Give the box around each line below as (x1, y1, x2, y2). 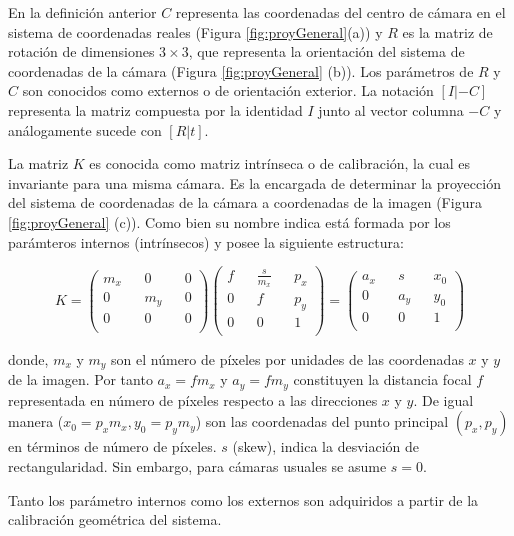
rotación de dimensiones (8, 41, 155, 62)
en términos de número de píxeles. (8, 436, 217, 457)
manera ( (8, 411, 64, 432)
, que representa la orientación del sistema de (188, 41, 465, 62)
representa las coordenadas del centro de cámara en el (175, 2, 506, 22)
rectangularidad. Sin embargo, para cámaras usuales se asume (8, 455, 387, 476)
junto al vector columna (318, 99, 464, 120)
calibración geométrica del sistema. (8, 509, 222, 530)
